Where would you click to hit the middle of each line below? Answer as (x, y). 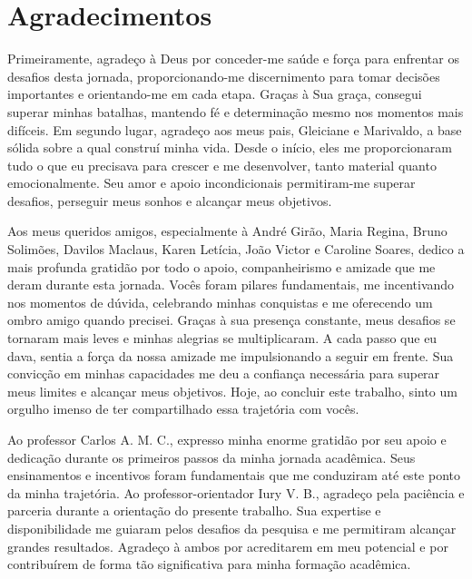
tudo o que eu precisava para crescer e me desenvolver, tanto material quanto (222, 165)
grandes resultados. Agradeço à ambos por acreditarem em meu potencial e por (228, 546)
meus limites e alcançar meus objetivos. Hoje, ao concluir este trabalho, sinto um (232, 391)
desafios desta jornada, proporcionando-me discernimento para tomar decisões (224, 76)
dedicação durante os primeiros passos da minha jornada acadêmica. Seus (211, 457)
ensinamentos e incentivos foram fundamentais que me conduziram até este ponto (234, 475)
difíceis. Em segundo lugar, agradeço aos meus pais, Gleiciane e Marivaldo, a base (235, 129)
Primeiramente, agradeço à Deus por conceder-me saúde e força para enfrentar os (233, 59)
